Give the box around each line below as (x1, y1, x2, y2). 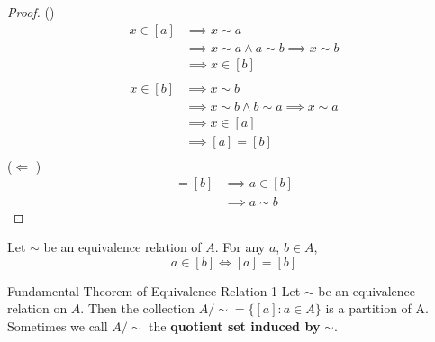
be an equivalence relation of (43, 238, 202, 256)
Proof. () (7, 3, 55, 21)
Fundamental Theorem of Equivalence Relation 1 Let (7, 281, 301, 300)
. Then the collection (80, 299, 195, 318)
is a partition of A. (325, 299, 429, 318)
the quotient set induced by (149, 316, 321, 335)
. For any (214, 238, 266, 256)
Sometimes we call (7, 316, 108, 335)
